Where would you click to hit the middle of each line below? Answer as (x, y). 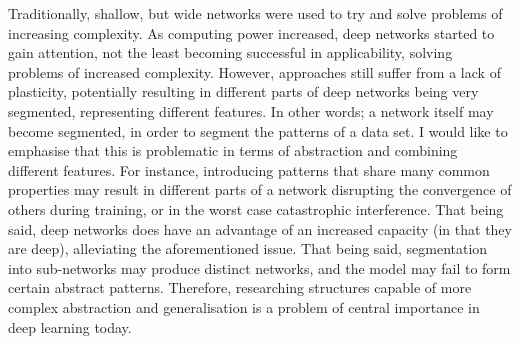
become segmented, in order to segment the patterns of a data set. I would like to (258, 130)
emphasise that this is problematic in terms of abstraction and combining (233, 150)
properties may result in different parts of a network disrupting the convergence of (260, 189)
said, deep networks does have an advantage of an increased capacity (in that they (260, 228)
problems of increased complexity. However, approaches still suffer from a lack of (254, 71)
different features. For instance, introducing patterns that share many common (249, 169)
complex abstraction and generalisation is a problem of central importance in (244, 306)
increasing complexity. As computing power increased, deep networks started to (251, 32)
